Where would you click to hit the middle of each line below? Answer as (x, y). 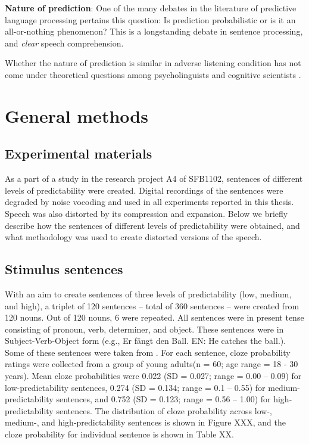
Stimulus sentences (64, 269)
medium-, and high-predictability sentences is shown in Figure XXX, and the (145, 422)
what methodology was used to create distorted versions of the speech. (133, 237)
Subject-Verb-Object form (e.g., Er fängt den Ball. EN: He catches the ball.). (146, 341)
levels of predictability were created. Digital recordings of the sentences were (144, 190)
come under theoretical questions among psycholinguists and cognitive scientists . (153, 74)
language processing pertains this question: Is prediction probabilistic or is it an (150, 19)
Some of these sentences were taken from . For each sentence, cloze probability (148, 352)
